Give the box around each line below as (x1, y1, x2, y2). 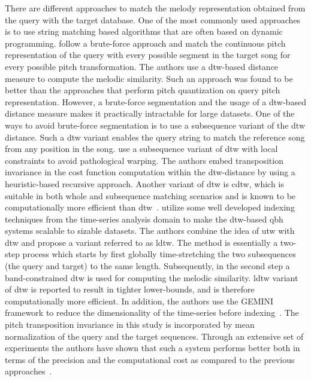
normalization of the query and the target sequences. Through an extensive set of (5, 330, 304, 342)
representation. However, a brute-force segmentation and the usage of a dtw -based (5, 95, 306, 108)
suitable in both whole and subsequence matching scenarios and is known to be (5, 189, 296, 202)
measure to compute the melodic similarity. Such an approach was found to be (5, 72, 293, 84)
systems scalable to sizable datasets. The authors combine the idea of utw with (5, 224, 295, 237)
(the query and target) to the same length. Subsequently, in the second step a (5, 260, 290, 272)
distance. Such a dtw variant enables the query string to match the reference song (5, 130, 305, 143)
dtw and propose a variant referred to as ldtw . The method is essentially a (5, 236, 278, 248)
